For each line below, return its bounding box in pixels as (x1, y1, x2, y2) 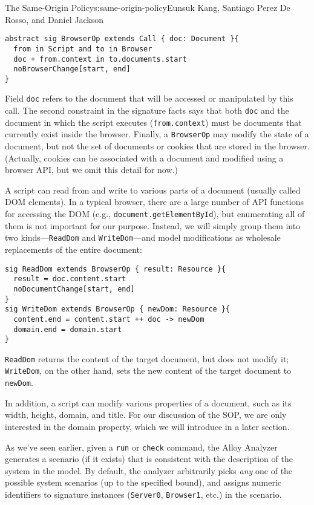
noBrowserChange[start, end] (13, 65, 131, 74)
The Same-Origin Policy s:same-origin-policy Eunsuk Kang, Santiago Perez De (5, 1, 290, 13)
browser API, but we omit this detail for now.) (5, 163, 178, 176)
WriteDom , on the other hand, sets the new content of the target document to (5, 364, 292, 377)
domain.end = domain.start (13, 325, 122, 334)
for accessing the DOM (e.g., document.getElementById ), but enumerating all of (5, 207, 305, 220)
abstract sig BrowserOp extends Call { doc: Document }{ (5, 34, 239, 44)
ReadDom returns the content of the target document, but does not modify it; (5, 352, 289, 365)
